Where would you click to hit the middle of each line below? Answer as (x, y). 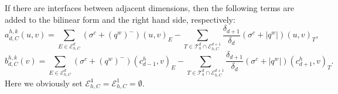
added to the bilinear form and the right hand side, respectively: (120, 19)
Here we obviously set (44, 83)
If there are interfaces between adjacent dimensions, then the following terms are (149, 8)
